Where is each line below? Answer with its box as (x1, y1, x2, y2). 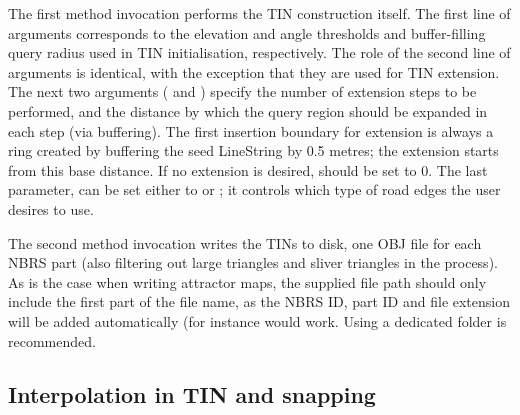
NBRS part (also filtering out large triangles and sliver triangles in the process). (8, 252, 498, 273)
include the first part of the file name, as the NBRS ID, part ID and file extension (8, 291, 511, 312)
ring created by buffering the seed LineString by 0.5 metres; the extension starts (8, 140, 499, 161)
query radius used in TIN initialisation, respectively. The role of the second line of (8, 42, 511, 63)
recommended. (8, 330, 96, 351)
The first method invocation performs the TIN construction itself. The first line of (8, 3, 511, 23)
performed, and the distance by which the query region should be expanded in (8, 100, 488, 121)
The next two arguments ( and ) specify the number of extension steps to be (8, 81, 477, 102)
